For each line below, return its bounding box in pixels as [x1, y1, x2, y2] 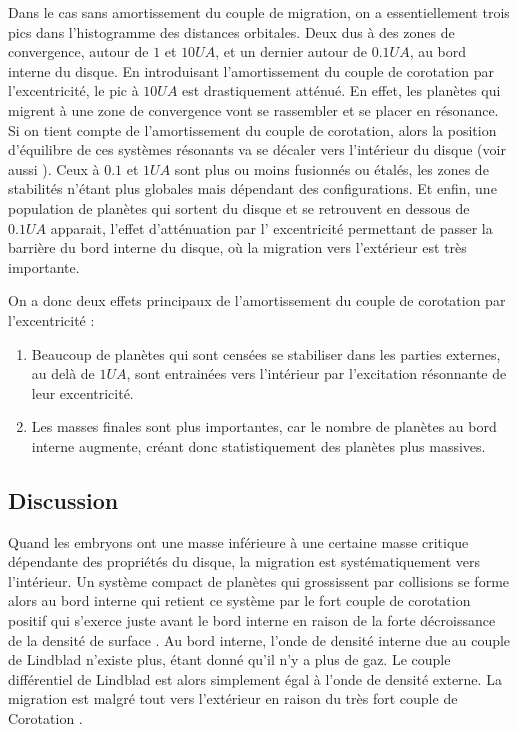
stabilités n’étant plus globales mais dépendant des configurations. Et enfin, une [8, 178, 497, 199]
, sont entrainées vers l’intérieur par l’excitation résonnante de [126, 363, 507, 384]
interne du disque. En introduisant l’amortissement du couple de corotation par [8, 60, 495, 81]
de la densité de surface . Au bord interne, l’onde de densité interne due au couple [8, 629, 511, 650]
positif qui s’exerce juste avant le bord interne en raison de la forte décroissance [8, 610, 496, 631]
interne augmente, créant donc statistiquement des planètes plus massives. [31, 435, 486, 456]
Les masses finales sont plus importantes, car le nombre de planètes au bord [31, 416, 497, 437]
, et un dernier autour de [215, 41, 367, 62]
